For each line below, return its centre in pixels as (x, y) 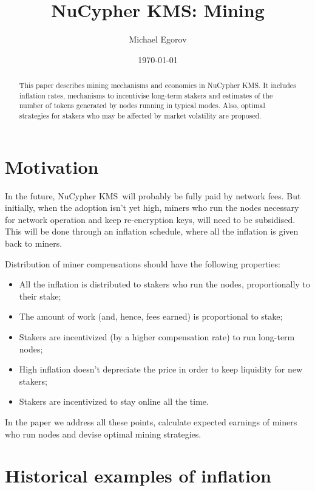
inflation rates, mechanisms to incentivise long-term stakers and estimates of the (146, 95)
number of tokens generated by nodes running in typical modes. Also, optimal (142, 105)
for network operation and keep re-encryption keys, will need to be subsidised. (150, 219)
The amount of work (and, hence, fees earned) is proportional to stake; (151, 316)
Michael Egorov (158, 39)
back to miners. (34, 243)
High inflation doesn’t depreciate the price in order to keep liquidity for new (161, 369)
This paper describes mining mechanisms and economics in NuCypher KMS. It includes (157, 85)
